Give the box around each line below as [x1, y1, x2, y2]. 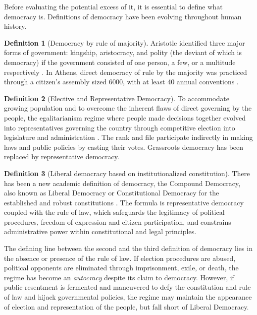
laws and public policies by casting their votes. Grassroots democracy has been [4, 141, 244, 152]
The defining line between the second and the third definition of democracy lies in [4, 243, 253, 253]
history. [4, 21, 27, 31]
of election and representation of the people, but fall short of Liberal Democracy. [4, 301, 249, 312]
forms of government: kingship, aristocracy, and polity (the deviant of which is [4, 47, 242, 58]
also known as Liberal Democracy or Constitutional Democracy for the [4, 188, 219, 198]
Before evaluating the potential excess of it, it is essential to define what [4, 1, 223, 11]
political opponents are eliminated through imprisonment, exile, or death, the [4, 262, 239, 273]
